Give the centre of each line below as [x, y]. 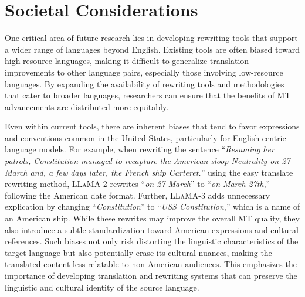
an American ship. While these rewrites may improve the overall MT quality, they [152, 218]
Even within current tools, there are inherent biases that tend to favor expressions [152, 126]
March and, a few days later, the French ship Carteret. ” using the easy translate [149, 172]
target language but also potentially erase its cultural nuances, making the [138, 252]
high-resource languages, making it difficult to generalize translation [127, 61]
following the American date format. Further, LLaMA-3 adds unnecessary [138, 195]
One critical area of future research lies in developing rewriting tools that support [151, 38]
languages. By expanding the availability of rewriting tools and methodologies [145, 83]
